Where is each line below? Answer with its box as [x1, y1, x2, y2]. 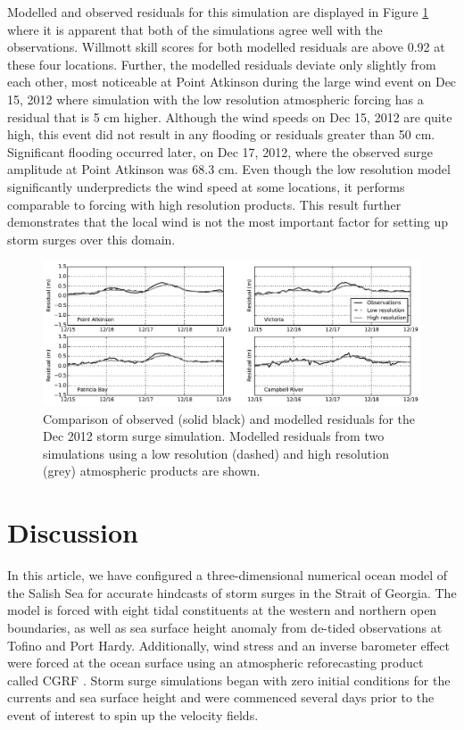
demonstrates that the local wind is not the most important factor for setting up [7, 212, 449, 231]
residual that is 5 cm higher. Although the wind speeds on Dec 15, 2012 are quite [7, 107, 452, 126]
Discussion [7, 514, 138, 551]
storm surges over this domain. [7, 229, 176, 248]
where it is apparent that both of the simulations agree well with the [7, 20, 383, 38]
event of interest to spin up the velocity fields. [7, 705, 259, 724]
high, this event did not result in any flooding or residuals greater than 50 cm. [7, 125, 435, 144]
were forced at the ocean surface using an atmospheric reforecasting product [7, 653, 424, 672]
